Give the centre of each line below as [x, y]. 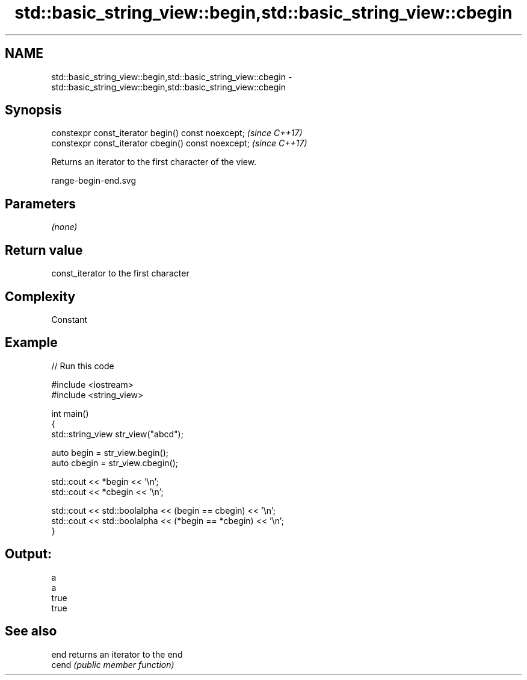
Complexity [40, 296]
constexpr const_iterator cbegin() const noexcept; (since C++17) [179, 143]
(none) [64, 227]
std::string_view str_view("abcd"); [117, 434]
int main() [70, 413]
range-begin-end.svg [94, 181]
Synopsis [33, 110]
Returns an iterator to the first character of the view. [154, 162]
